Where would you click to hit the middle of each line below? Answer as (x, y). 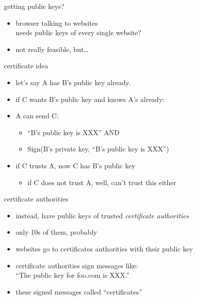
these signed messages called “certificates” (79, 291)
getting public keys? (34, 6)
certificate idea (26, 66)
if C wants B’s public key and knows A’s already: (90, 99)
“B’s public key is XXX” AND (74, 132)
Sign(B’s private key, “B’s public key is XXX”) (98, 149)
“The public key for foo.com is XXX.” (73, 275)
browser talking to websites (57, 23)
